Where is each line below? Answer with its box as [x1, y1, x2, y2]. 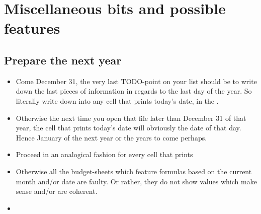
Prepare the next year [4, 52, 122, 67]
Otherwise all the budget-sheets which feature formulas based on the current [16, 166, 252, 176]
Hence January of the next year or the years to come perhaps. [16, 132, 207, 142]
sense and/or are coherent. [16, 186, 98, 196]
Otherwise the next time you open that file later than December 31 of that [16, 112, 246, 123]
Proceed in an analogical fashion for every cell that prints [16, 149, 193, 160]
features [4, 18, 60, 38]
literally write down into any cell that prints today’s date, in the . [16, 95, 219, 106]
